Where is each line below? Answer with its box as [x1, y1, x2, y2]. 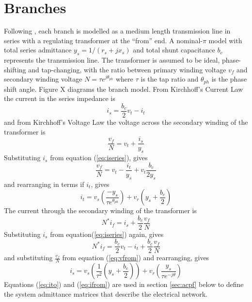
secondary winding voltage [4, 74, 82, 84]
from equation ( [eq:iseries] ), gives [50, 152, 148, 163]
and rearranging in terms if [4, 179, 84, 189]
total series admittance [4, 45, 72, 55]
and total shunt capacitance [133, 45, 215, 55]
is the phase [211, 74, 247, 84]
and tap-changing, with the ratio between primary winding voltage [28, 64, 226, 74]
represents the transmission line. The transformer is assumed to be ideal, [4, 55, 220, 65]
